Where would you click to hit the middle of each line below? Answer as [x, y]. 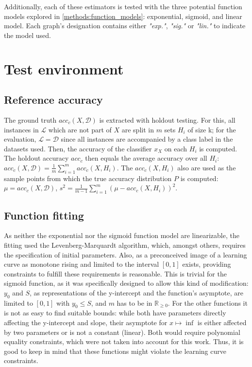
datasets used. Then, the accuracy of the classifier [78, 148]
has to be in [134, 303]
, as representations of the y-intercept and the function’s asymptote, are [137, 292]
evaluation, [20, 139]
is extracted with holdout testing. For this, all [167, 119]
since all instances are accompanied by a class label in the [147, 139]
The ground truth [30, 119]
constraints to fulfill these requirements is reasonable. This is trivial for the [115, 273]
